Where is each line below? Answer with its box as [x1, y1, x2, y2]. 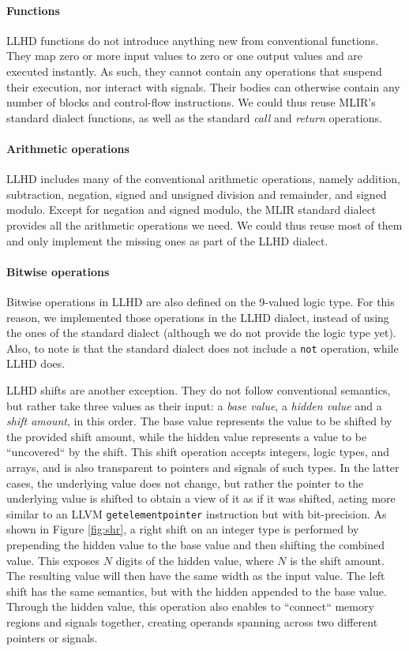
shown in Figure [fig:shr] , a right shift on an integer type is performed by [6, 521, 359, 537]
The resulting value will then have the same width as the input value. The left [6, 567, 385, 584]
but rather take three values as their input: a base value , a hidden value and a [6, 397, 382, 413]
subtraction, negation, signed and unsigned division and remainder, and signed [6, 185, 387, 202]
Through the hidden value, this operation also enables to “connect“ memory [6, 598, 374, 615]
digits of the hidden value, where [115, 552, 274, 568]
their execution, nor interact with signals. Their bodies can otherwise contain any [6, 78, 400, 95]
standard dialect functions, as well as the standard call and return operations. [6, 109, 382, 125]
